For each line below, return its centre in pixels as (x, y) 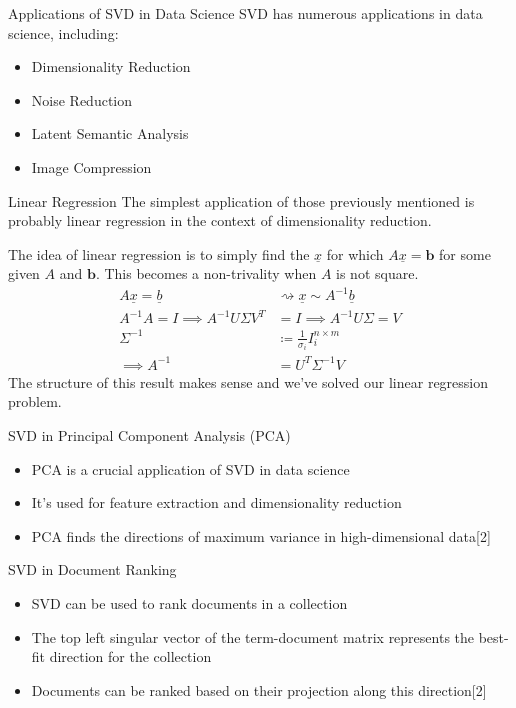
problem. (35, 401)
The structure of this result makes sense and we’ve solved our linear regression (248, 381)
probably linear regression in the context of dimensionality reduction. (220, 220)
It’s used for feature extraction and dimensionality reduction (216, 502)
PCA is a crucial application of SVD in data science (190, 468)
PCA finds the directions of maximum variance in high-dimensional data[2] (261, 535)
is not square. (377, 273)
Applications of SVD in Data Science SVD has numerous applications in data (245, 13)
